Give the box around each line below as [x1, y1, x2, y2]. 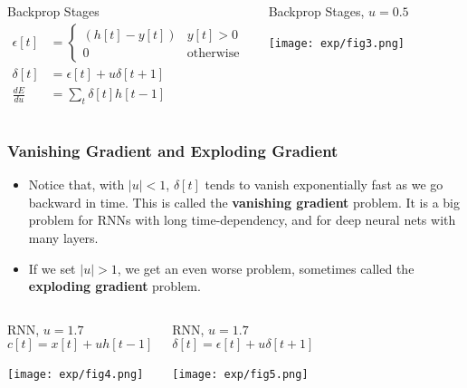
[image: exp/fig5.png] [172, 368, 309, 382]
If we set [28, 258, 76, 277]
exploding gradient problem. [28, 276, 201, 296]
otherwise [186, 46, 240, 60]
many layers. [28, 228, 99, 247]
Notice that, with [28, 175, 125, 194]
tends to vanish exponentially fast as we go [205, 175, 443, 194]
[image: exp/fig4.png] [7, 368, 144, 382]
